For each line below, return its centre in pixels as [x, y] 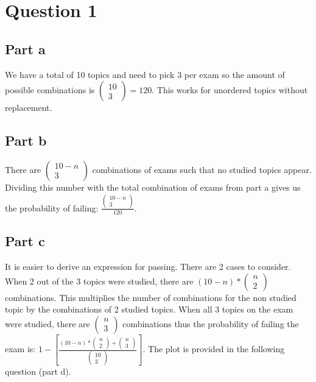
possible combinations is [50, 90]
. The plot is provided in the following [214, 348]
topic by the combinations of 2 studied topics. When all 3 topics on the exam [149, 309]
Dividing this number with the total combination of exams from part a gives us [153, 187]
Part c [25, 241]
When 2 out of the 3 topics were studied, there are [99, 281]
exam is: [20, 348]
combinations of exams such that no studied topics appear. [202, 169]
